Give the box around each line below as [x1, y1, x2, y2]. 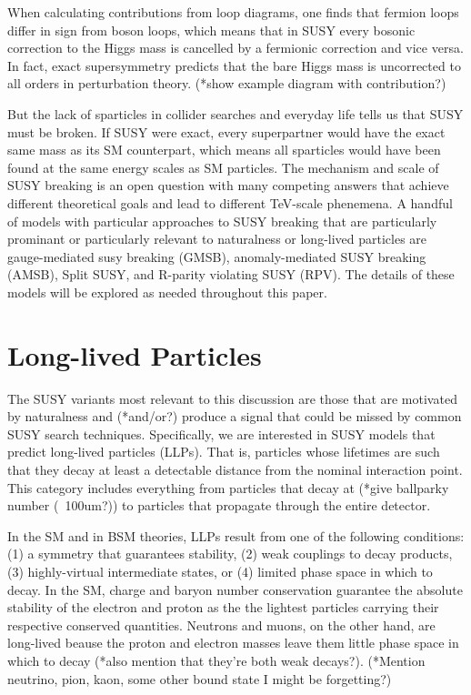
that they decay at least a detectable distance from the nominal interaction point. [7, 460, 463, 478]
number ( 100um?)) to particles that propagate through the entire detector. [7, 496, 431, 515]
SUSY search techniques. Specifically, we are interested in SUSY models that [7, 424, 436, 443]
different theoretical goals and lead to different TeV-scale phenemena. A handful [7, 193, 453, 212]
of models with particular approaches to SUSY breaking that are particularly [7, 211, 437, 230]
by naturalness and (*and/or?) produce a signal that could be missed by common [7, 407, 462, 426]
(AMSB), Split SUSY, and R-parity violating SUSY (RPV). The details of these [7, 265, 455, 284]
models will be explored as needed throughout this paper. [7, 282, 327, 301]
